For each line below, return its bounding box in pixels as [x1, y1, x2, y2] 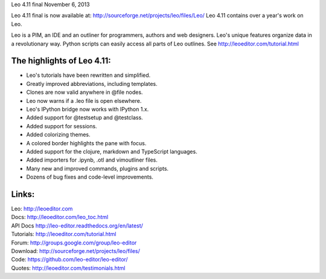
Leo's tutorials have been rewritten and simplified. [26, 71, 151, 79]
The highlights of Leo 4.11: [11, 56, 111, 66]
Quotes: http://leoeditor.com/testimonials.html [11, 264, 126, 272]
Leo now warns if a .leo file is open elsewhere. [26, 97, 142, 104]
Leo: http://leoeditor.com [11, 205, 73, 212]
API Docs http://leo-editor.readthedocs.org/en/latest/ [11, 222, 143, 229]
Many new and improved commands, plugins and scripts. [26, 165, 169, 172]
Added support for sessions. [26, 122, 97, 130]
